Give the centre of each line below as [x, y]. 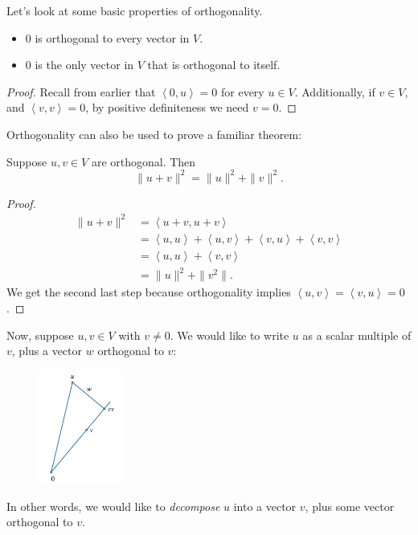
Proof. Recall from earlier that [81, 91]
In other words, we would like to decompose [113, 506]
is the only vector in [84, 65]
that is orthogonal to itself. [214, 65]
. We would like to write [229, 335]
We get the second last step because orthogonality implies [149, 292]
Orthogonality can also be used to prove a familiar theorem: [154, 134]
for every [243, 91]
